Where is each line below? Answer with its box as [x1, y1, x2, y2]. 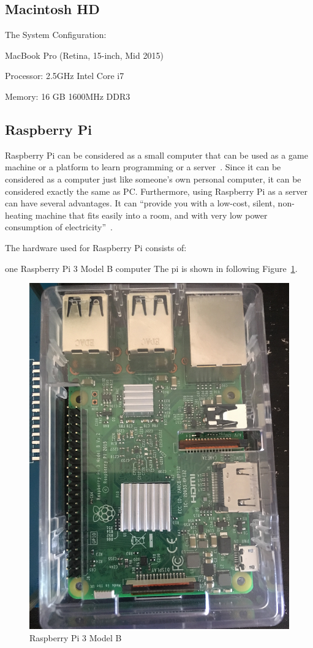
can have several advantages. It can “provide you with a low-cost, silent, [5, 197, 275, 209]
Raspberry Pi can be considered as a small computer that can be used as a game [5, 148, 308, 161]
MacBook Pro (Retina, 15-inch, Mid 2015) [5, 48, 164, 61]
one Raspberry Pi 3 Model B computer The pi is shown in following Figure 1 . [5, 262, 298, 274]
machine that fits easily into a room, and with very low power [35, 208, 268, 221]
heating [5, 208, 33, 221]
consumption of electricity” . [5, 220, 113, 233]
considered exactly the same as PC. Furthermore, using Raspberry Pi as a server [5, 184, 307, 197]
